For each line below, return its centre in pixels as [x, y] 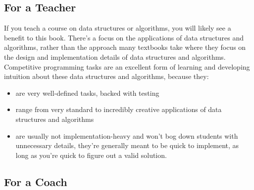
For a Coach [36, 181]
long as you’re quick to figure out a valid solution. [91, 155]
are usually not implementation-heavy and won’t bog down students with [127, 135]
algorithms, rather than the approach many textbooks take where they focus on [125, 47]
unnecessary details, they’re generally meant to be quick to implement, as [127, 145]
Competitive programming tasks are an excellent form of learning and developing [127, 66]
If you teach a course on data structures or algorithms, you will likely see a [118, 28]
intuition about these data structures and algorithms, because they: [106, 76]
